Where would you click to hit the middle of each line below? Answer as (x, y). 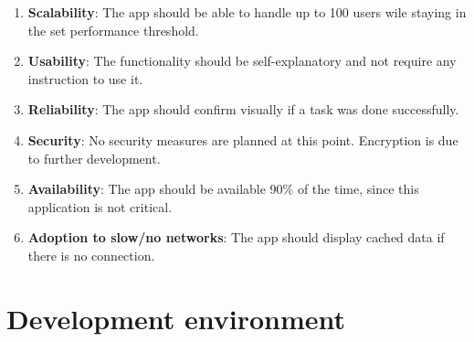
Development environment (176, 318)
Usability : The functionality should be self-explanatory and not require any (242, 61)
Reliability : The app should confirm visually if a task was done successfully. (243, 109)
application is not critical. (100, 206)
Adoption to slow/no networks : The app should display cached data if (236, 237)
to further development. (94, 158)
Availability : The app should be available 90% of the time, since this (223, 189)
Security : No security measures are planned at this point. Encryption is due (243, 139)
